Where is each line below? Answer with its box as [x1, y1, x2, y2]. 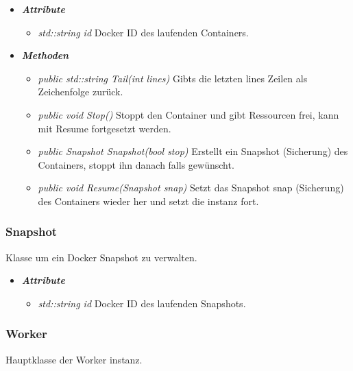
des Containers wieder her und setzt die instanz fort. [38, 193, 259, 208]
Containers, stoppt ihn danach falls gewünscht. [38, 157, 234, 171]
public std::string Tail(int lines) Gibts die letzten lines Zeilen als [38, 71, 308, 85]
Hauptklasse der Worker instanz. [5, 352, 143, 366]
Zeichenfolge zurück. [38, 84, 123, 99]
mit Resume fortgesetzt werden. [38, 121, 171, 135]
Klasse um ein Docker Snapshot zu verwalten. [5, 250, 197, 264]
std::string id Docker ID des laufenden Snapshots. [38, 296, 246, 310]
